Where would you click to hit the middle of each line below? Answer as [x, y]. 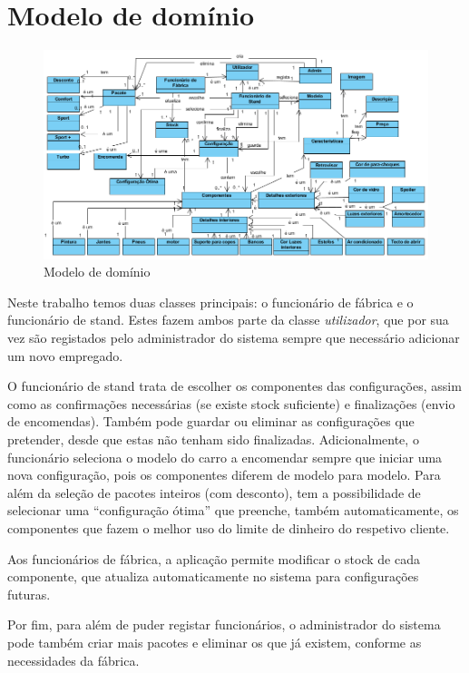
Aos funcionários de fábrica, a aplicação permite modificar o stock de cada [214, 558]
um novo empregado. [65, 355]
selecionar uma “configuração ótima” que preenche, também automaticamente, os [233, 510]
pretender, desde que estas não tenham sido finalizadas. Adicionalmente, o [213, 439]
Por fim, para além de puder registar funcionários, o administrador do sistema [224, 624]
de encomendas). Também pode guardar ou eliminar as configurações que [211, 421]
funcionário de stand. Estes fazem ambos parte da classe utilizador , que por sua [228, 320]
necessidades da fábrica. [73, 660]
